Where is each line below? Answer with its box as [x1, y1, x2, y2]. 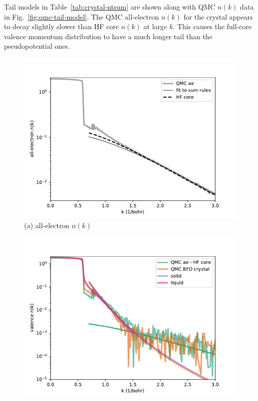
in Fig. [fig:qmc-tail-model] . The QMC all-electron [4, 11, 159, 22]
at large [143, 21, 167, 32]
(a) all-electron [24, 220, 70, 230]
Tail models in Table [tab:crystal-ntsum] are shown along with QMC [4, 2, 215, 12]
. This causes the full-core [173, 21, 252, 32]
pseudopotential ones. [4, 41, 70, 51]
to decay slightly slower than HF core [4, 21, 119, 32]
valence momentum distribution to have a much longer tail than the [4, 31, 212, 41]
